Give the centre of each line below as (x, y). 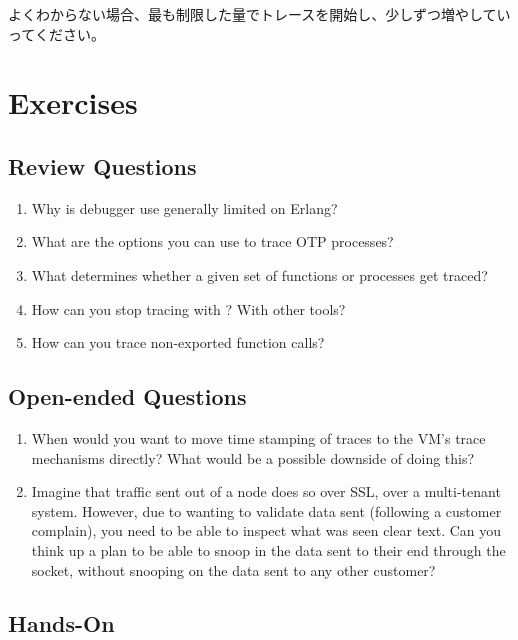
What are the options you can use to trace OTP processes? (212, 241)
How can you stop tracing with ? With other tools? (188, 308)
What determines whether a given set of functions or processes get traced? (259, 274)
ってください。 (56, 33)
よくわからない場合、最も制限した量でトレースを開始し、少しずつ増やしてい (259, 14)
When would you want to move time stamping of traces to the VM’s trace (258, 437)
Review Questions (102, 165)
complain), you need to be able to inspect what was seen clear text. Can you (266, 530)
